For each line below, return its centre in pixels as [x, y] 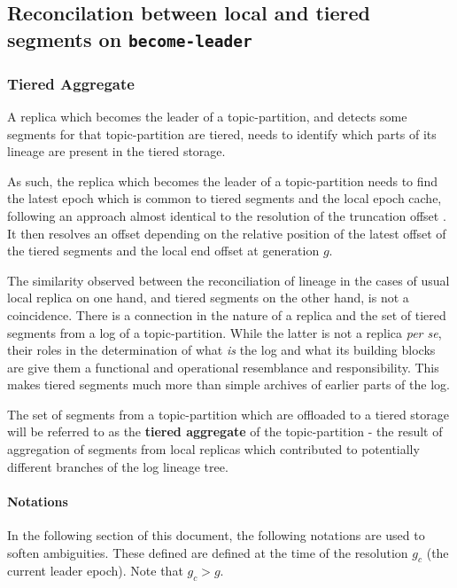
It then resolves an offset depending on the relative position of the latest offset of [227, 233]
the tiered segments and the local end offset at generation [163, 251]
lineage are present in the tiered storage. [116, 151]
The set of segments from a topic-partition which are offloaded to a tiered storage [228, 414]
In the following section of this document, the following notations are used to [216, 535]
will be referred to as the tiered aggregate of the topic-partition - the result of [225, 431]
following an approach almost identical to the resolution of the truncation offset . [227, 215]
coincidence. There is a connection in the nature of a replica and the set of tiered [227, 314]
